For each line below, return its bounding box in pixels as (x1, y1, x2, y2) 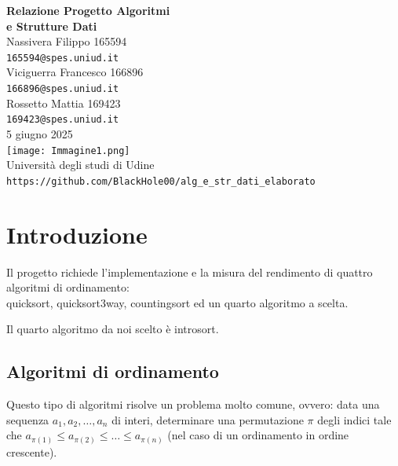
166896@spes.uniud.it (6, 83, 119, 95)
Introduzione (6, 218, 148, 250)
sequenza (6, 411, 49, 427)
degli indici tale (317, 411, 392, 427)
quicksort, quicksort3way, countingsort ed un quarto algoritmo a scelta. (6, 294, 349, 310)
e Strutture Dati (6, 17, 97, 34)
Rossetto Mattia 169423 (6, 94, 121, 111)
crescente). (6, 443, 57, 460)
